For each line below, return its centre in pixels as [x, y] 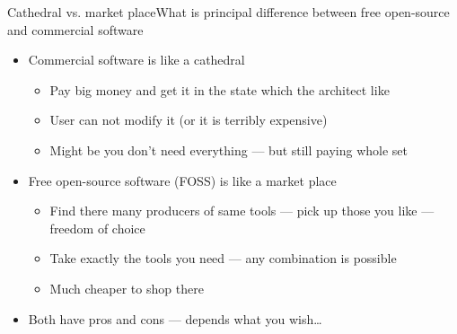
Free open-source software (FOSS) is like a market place [182, 180]
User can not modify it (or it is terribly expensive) [189, 120]
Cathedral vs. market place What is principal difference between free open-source [228, 12]
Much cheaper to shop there [127, 288]
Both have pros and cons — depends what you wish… [175, 318]
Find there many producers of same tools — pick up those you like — [242, 211]
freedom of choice [97, 228]
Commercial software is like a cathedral [136, 60]
